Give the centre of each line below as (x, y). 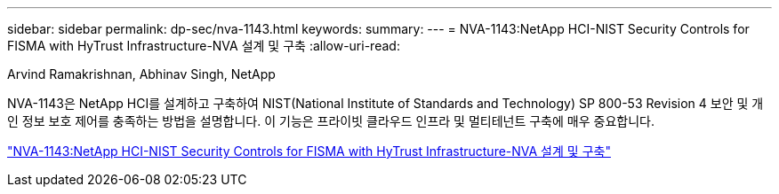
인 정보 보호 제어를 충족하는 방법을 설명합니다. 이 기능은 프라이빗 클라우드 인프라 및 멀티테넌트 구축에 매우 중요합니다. (331, 121)
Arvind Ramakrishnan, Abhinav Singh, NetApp (141, 74)
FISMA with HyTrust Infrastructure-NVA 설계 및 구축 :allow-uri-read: (204, 46)
